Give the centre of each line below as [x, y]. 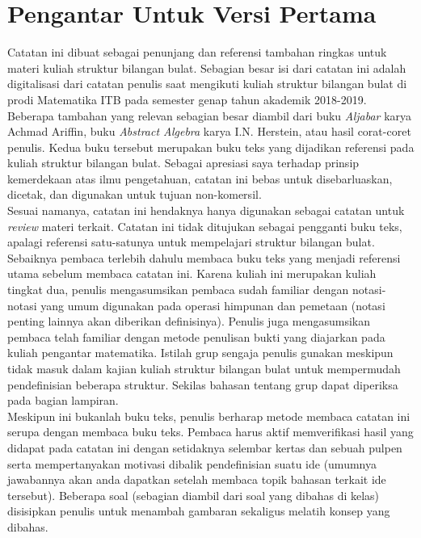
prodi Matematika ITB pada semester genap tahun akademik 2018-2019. [187, 99]
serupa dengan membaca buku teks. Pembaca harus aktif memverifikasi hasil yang [210, 432]
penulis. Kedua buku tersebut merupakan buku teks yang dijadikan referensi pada [211, 147]
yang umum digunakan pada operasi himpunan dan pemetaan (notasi [213, 305]
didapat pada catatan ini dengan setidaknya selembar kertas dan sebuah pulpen [205, 447]
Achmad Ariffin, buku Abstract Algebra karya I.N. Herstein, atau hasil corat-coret [209, 131]
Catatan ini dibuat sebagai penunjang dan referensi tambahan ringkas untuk [197, 52]
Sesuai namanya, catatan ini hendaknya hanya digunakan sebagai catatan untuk [206, 210]
